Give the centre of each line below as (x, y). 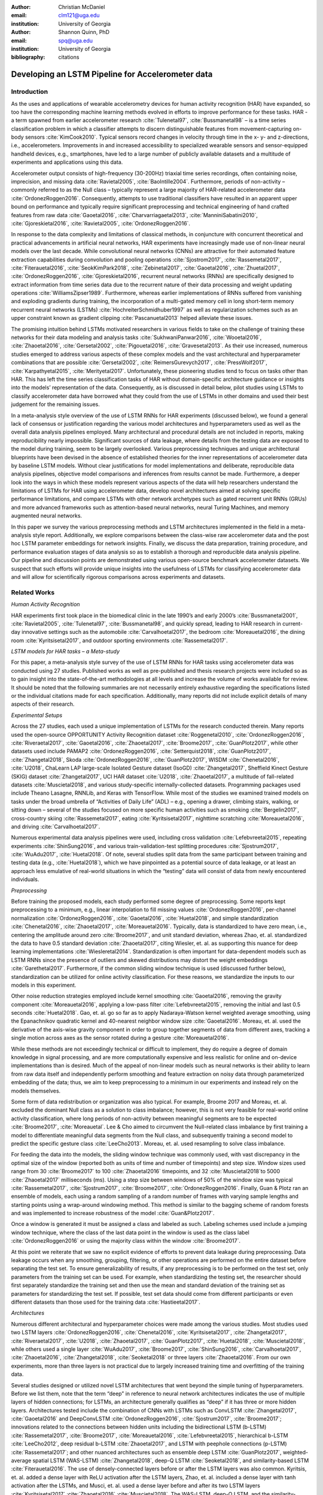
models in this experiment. (44, 985)
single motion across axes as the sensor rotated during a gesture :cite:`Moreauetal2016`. (120, 1038)
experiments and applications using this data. (67, 162)
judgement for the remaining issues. (55, 404)
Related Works (33, 592)
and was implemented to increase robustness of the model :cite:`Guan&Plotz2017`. (113, 1213)
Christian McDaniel (82, 7)
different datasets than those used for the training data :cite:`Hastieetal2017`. (106, 1302)
